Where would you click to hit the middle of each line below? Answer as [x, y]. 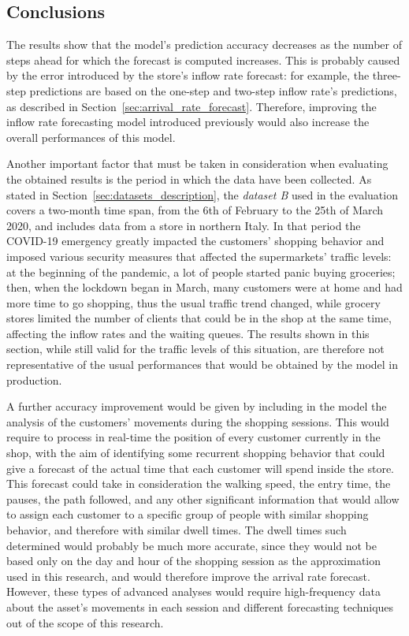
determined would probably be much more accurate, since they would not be [192, 545]
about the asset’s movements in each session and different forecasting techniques [200, 606]
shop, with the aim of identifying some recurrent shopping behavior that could [196, 453]
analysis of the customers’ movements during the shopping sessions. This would [198, 421]
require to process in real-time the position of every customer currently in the [193, 437]
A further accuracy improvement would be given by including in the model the [197, 406]
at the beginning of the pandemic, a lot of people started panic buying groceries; [201, 272]
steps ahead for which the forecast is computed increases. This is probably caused [203, 60]
